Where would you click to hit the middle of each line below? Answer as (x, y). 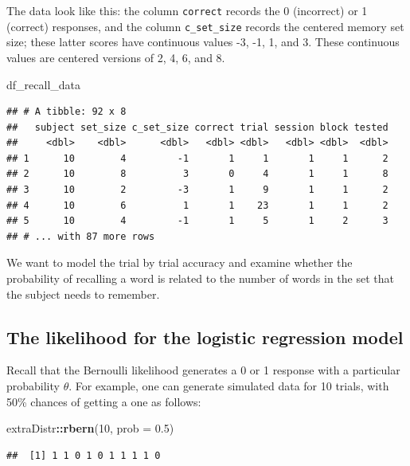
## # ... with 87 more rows (81, 236)
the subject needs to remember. (83, 294)
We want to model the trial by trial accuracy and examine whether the (180, 262)
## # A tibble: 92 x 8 (66, 112)
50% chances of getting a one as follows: (104, 401)
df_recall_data (44, 84)
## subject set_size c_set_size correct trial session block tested (197, 127)
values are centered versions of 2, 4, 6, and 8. (116, 57)
